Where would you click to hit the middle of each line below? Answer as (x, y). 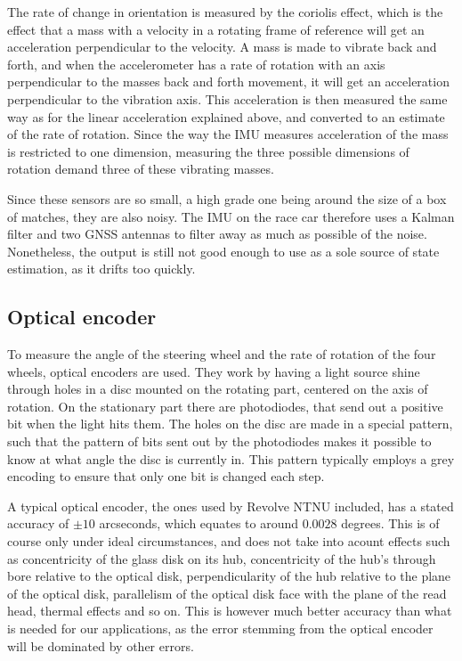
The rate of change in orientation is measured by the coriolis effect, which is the (225, 12)
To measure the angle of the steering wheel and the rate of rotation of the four (222, 354)
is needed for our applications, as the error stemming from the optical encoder (220, 628)
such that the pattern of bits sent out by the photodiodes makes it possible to (219, 441)
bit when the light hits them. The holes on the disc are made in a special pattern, (230, 424)
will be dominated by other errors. (101, 645)
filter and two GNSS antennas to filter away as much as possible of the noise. (217, 234)
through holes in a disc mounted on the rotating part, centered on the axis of (218, 389)
